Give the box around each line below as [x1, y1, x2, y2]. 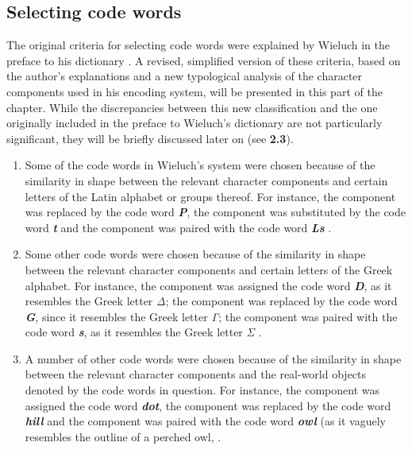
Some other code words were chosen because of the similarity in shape [25, 246, 366, 262]
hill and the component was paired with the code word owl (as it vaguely [25, 413, 387, 429]
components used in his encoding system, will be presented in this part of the [6, 83, 383, 99]
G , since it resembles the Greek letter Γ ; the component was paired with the [25, 308, 398, 324]
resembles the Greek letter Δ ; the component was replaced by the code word [25, 293, 398, 309]
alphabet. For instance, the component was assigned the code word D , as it [25, 277, 392, 293]
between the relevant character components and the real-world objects [25, 366, 367, 382]
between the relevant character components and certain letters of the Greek [25, 261, 393, 277]
